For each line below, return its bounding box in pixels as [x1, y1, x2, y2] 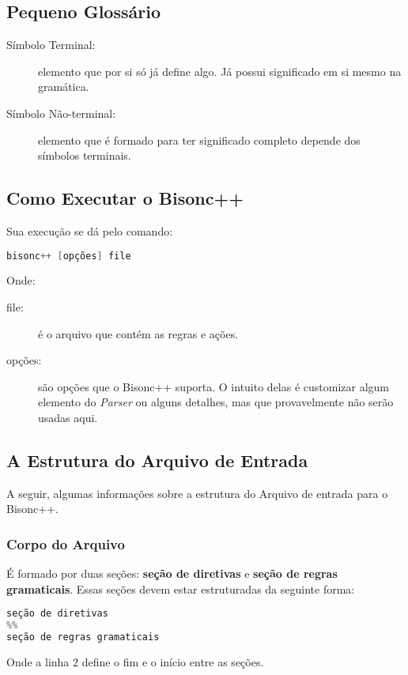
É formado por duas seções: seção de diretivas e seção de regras [6, 565, 338, 582]
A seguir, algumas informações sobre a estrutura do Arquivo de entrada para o [6, 485, 388, 501]
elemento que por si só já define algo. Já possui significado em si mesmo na [38, 62, 402, 79]
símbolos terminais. [38, 147, 131, 164]
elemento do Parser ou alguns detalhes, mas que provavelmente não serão [38, 394, 394, 410]
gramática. [38, 78, 89, 95]
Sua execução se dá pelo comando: [6, 222, 173, 239]
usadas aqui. [38, 409, 98, 425]
